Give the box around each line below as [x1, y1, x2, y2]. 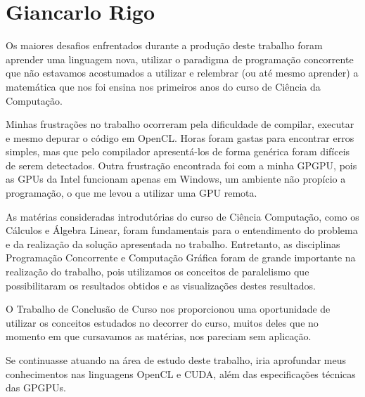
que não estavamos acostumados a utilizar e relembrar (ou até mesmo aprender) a [6, 65, 359, 80]
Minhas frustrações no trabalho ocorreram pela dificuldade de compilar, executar [6, 117, 354, 131]
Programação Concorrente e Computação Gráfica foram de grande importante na [6, 250, 356, 265]
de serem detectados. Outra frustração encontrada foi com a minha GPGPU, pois [6, 157, 357, 172]
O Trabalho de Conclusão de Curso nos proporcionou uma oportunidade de [6, 301, 331, 316]
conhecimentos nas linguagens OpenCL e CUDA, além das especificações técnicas [6, 366, 356, 381]
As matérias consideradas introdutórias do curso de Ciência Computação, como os [6, 209, 359, 223]
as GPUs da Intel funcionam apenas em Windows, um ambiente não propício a [6, 171, 346, 186]
